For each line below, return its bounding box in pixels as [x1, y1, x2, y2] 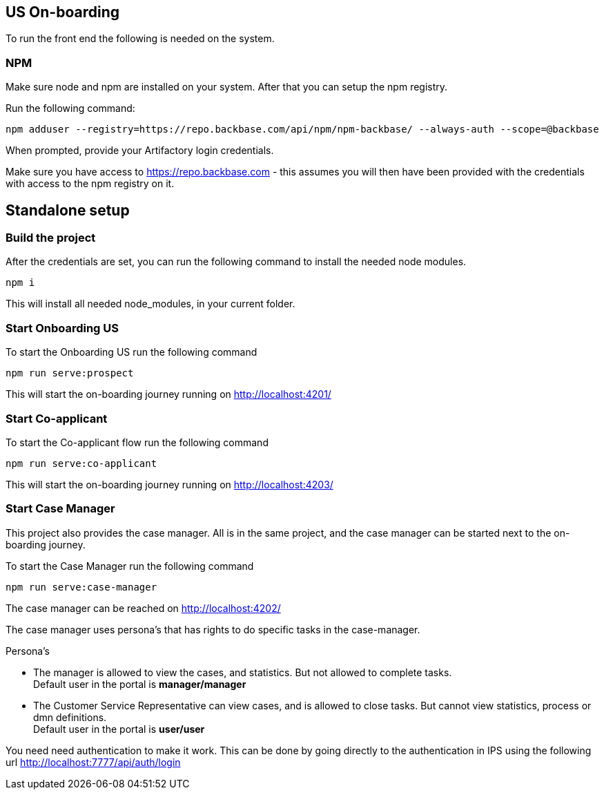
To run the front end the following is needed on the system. [6, 32, 275, 45]
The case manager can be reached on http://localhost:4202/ [6, 602, 281, 614]
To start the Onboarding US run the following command [6, 346, 257, 358]
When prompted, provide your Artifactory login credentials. [6, 144, 274, 157]
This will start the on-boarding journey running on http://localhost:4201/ [6, 388, 331, 401]
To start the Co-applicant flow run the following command [6, 436, 269, 448]
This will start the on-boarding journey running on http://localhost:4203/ [6, 478, 333, 490]
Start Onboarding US [6, 320, 119, 335]
